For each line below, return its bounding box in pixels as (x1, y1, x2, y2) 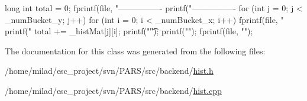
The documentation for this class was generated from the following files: (5, 44, 266, 57)
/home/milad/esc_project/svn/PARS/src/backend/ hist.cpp (5, 84, 222, 96)
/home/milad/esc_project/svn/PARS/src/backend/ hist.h (5, 64, 214, 77)
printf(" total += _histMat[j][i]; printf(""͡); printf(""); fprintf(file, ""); (5, 25, 253, 37)
